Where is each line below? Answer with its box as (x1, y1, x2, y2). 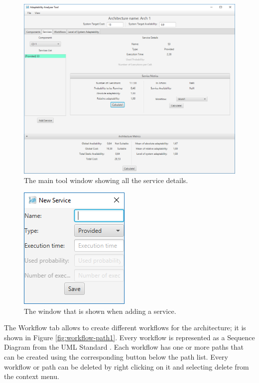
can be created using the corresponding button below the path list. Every (4, 351, 228, 362)
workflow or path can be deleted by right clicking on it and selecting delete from (4, 361, 249, 372)
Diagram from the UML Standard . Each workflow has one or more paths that (4, 342, 244, 352)
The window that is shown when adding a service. (24, 305, 176, 316)
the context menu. (4, 371, 59, 382)
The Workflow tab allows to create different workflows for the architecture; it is (4, 322, 246, 333)
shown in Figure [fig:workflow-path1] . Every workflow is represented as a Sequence (4, 332, 255, 342)
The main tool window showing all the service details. (24, 175, 188, 186)
